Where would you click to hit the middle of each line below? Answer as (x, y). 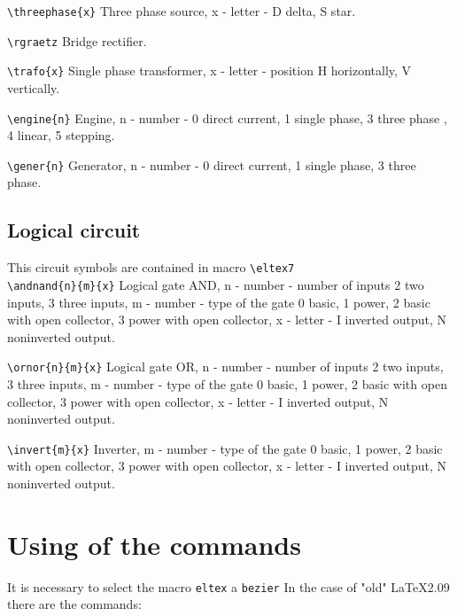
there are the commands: (74, 604)
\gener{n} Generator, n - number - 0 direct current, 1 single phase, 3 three (212, 164)
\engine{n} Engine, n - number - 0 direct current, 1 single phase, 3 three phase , (227, 117)
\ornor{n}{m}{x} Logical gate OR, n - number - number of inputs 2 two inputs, (225, 366)
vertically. (34, 87)
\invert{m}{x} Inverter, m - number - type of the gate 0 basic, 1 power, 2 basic (225, 448)
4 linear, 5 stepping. (61, 135)
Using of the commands (154, 544)
